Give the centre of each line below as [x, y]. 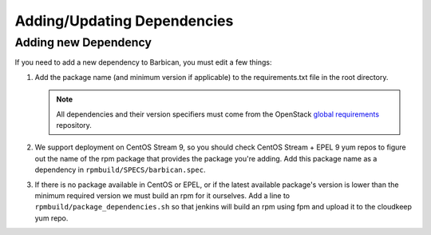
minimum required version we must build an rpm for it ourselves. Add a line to [162, 195]
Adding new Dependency [83, 42]
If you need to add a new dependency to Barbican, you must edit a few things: [143, 62]
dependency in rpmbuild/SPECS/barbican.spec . [120, 170]
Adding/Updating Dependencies [124, 21]
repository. [74, 125]
